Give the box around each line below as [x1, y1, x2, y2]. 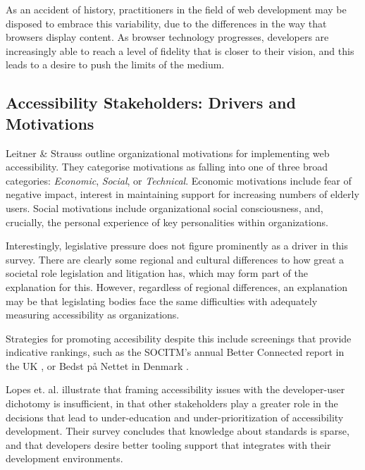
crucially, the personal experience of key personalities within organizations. [6, 214, 328, 229]
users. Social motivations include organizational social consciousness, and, [6, 200, 323, 215]
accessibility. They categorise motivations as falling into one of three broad [6, 159, 328, 174]
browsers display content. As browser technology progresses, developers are [6, 30, 329, 44]
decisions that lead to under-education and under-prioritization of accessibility [6, 409, 344, 424]
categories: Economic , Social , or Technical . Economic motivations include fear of [6, 173, 352, 187]
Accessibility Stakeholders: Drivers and [6, 92, 296, 113]
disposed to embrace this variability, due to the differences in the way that [6, 16, 327, 30]
